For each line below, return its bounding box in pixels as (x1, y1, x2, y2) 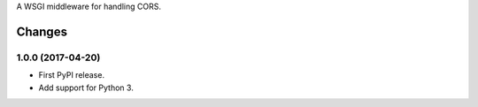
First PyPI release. (38, 70, 105, 80)
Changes (16, 24, 68, 39)
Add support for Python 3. (38, 82, 135, 93)
